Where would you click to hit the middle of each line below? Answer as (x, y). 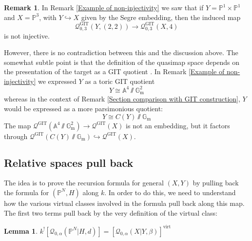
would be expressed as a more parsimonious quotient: (83, 108)
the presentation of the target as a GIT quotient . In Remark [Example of (114, 71)
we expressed (57, 81)
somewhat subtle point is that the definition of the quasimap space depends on (122, 62)
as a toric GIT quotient (120, 81)
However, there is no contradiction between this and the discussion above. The (121, 52)
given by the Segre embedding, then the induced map (161, 17)
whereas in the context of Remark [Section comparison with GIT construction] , (122, 99)
